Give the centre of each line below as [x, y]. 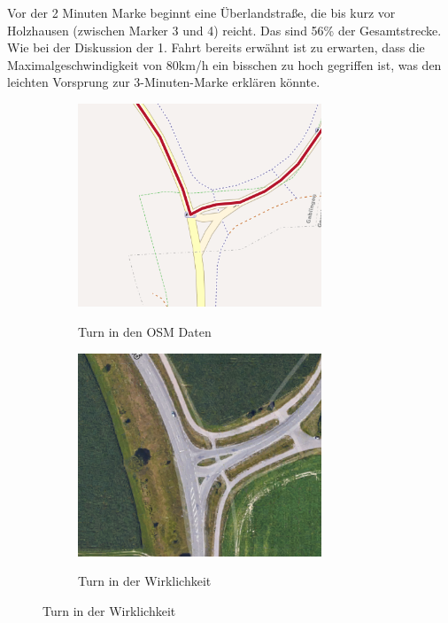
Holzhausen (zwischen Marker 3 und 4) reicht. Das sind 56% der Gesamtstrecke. [224, 30]
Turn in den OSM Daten [145, 331]
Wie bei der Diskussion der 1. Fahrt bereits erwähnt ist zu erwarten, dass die [216, 47]
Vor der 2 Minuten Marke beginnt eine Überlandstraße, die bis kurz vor [201, 12]
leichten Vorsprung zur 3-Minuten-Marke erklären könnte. [164, 82]
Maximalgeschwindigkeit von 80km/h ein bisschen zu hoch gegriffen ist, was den [224, 64]
